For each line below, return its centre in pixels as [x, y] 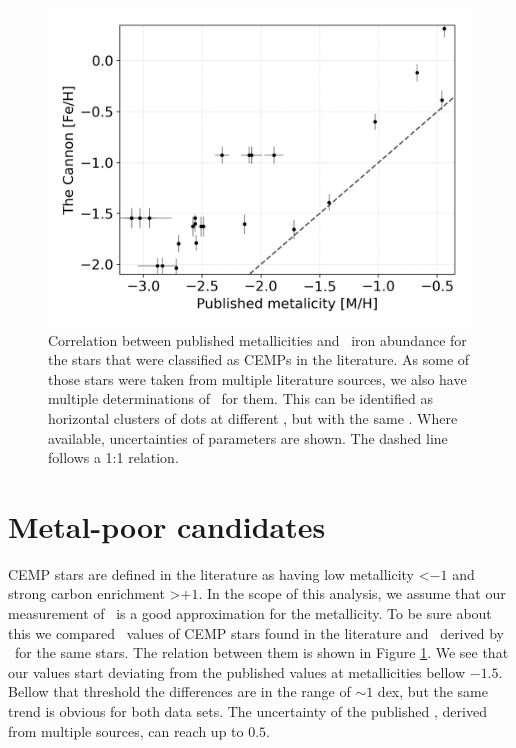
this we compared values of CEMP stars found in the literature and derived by [256, 632]
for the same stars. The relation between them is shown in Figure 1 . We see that [261, 652]
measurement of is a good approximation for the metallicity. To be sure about [250, 613]
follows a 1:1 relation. [113, 457]
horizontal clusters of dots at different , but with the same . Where [253, 417]
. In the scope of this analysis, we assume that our [352, 593]
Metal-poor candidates [167, 525]
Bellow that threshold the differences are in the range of [179, 691]
